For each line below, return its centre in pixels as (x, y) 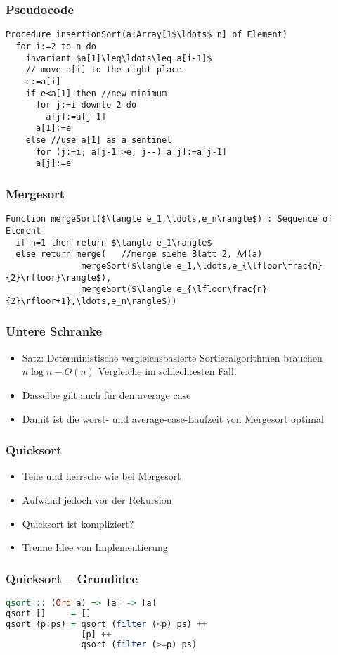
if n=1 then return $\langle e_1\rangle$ (114, 242)
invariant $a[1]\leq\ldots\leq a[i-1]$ (119, 58)
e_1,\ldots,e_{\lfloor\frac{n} (250, 266)
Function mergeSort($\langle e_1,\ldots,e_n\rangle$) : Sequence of (169, 219)
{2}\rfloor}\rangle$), (59, 278)
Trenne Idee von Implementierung (95, 547)
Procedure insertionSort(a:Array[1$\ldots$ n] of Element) (147, 35)
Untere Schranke (54, 331)
